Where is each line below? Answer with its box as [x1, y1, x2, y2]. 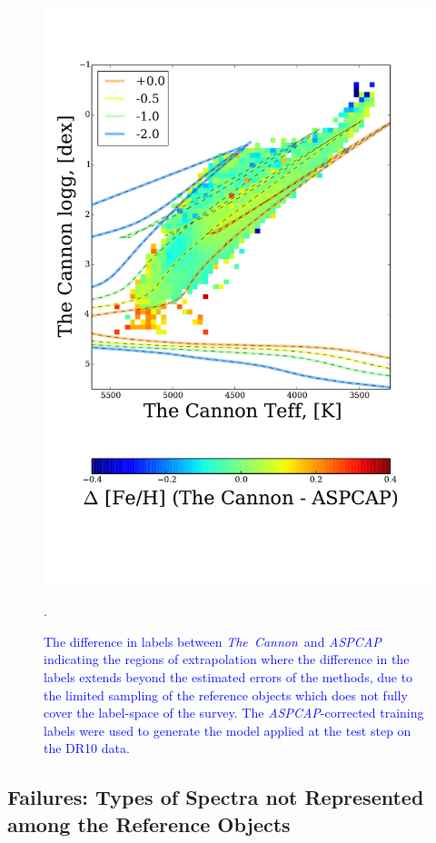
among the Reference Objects [7, 809, 291, 838]
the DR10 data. [44, 739, 130, 758]
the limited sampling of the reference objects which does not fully [44, 685, 408, 704]
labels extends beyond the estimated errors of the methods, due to [44, 667, 413, 686]
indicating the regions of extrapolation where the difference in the [44, 650, 410, 669]
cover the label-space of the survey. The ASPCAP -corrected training [44, 703, 424, 722]
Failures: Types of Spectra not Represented [7, 783, 424, 811]
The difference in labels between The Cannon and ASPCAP [44, 631, 381, 650]
